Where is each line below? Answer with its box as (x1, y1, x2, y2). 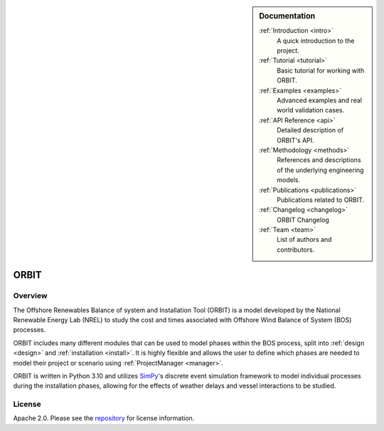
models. (277, 176, 301, 184)
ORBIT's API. (277, 136, 314, 144)
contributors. (277, 245, 315, 254)
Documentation (259, 11, 316, 21)
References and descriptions (277, 156, 362, 164)
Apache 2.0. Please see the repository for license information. (13, 414, 195, 422)
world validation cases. (277, 106, 345, 115)
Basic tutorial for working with (277, 66, 365, 75)
